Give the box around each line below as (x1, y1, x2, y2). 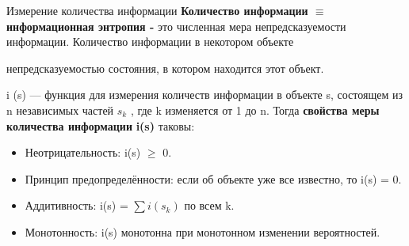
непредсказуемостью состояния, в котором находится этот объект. (6, 59, 324, 76)
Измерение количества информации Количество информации (6, 2, 308, 18)
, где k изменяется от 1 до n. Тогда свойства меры (130, 101, 380, 118)
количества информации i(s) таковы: (6, 117, 195, 134)
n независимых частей (6, 101, 114, 118)
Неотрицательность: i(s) (25, 144, 141, 161)
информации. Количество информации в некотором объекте (6, 33, 294, 50)
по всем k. (184, 197, 235, 214)
